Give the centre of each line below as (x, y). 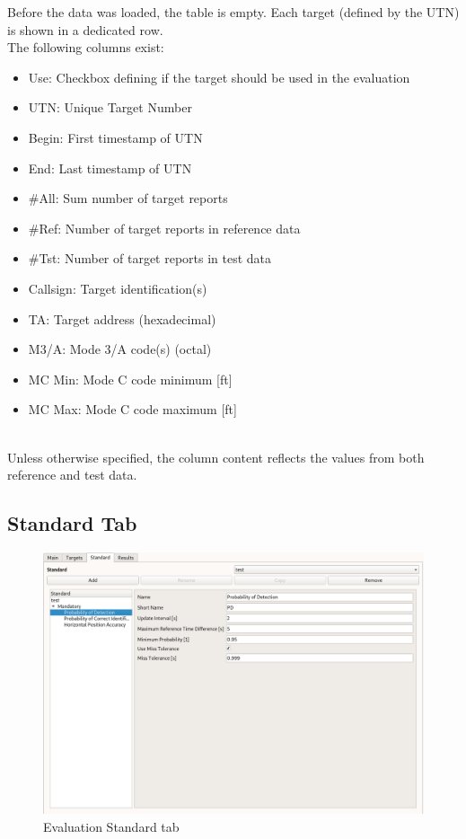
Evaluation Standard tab (111, 826)
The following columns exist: (86, 47)
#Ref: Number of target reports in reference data (164, 228)
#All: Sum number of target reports (128, 198)
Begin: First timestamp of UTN (115, 137)
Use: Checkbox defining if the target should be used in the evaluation (219, 77)
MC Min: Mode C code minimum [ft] (130, 379)
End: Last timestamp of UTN (110, 168)
